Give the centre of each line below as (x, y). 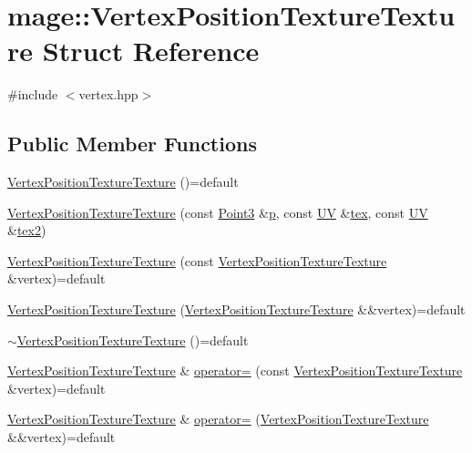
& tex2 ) (27, 230)
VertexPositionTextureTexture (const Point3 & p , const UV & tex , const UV (218, 212)
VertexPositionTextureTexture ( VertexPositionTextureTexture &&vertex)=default (236, 309)
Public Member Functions (132, 144)
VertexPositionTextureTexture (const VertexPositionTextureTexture (197, 260)
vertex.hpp (108, 94)
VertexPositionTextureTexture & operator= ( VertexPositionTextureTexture (218, 419)
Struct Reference (151, 51)
